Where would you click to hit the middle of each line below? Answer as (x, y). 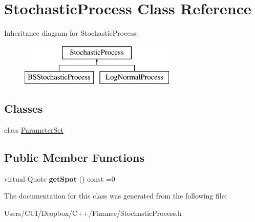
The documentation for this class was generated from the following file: (115, 196)
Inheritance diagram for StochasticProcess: (71, 33)
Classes (24, 108)
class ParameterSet (34, 130)
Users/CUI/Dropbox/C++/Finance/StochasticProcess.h (93, 213)
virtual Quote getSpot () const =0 (60, 178)
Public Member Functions (74, 157)
